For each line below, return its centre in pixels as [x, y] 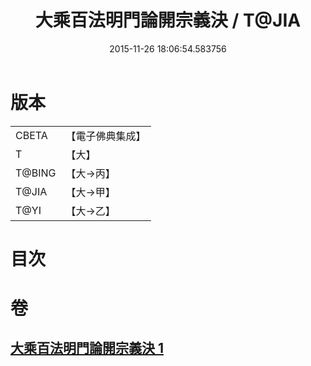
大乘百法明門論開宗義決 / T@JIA [168, 20]
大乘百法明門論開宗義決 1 [87, 348]
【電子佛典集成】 [106, 136]
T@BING [36, 173]
